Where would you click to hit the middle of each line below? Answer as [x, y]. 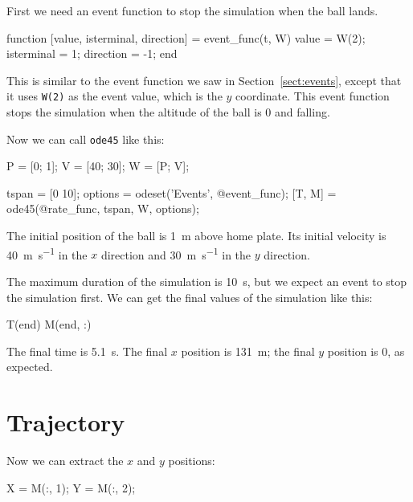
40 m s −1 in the [47, 253]
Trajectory [66, 422]
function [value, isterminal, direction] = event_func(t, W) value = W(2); [186, 37]
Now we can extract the [65, 460]
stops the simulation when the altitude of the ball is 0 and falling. [168, 112]
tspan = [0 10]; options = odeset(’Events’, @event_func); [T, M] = [172, 192]
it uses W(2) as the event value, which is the [114, 96]
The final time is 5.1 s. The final [87, 351]
